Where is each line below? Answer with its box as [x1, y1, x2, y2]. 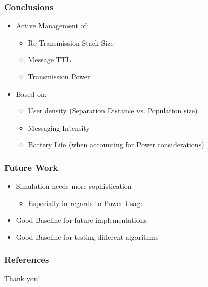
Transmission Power [28, 71, 90, 81]
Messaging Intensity [28, 122, 90, 133]
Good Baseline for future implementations [16, 215, 147, 225]
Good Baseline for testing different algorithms [16, 231, 159, 242]
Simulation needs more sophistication [16, 181, 132, 191]
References [4, 253, 49, 266]
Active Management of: [16, 20, 88, 31]
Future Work [4, 160, 58, 173]
